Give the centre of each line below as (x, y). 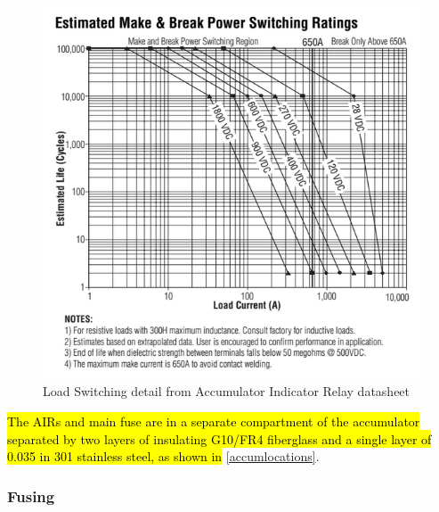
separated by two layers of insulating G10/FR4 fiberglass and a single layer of (219, 438)
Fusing (31, 495)
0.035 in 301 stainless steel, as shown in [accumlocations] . (163, 456)
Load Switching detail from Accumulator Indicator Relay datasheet (227, 391)
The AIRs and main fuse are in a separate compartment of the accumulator (214, 421)
